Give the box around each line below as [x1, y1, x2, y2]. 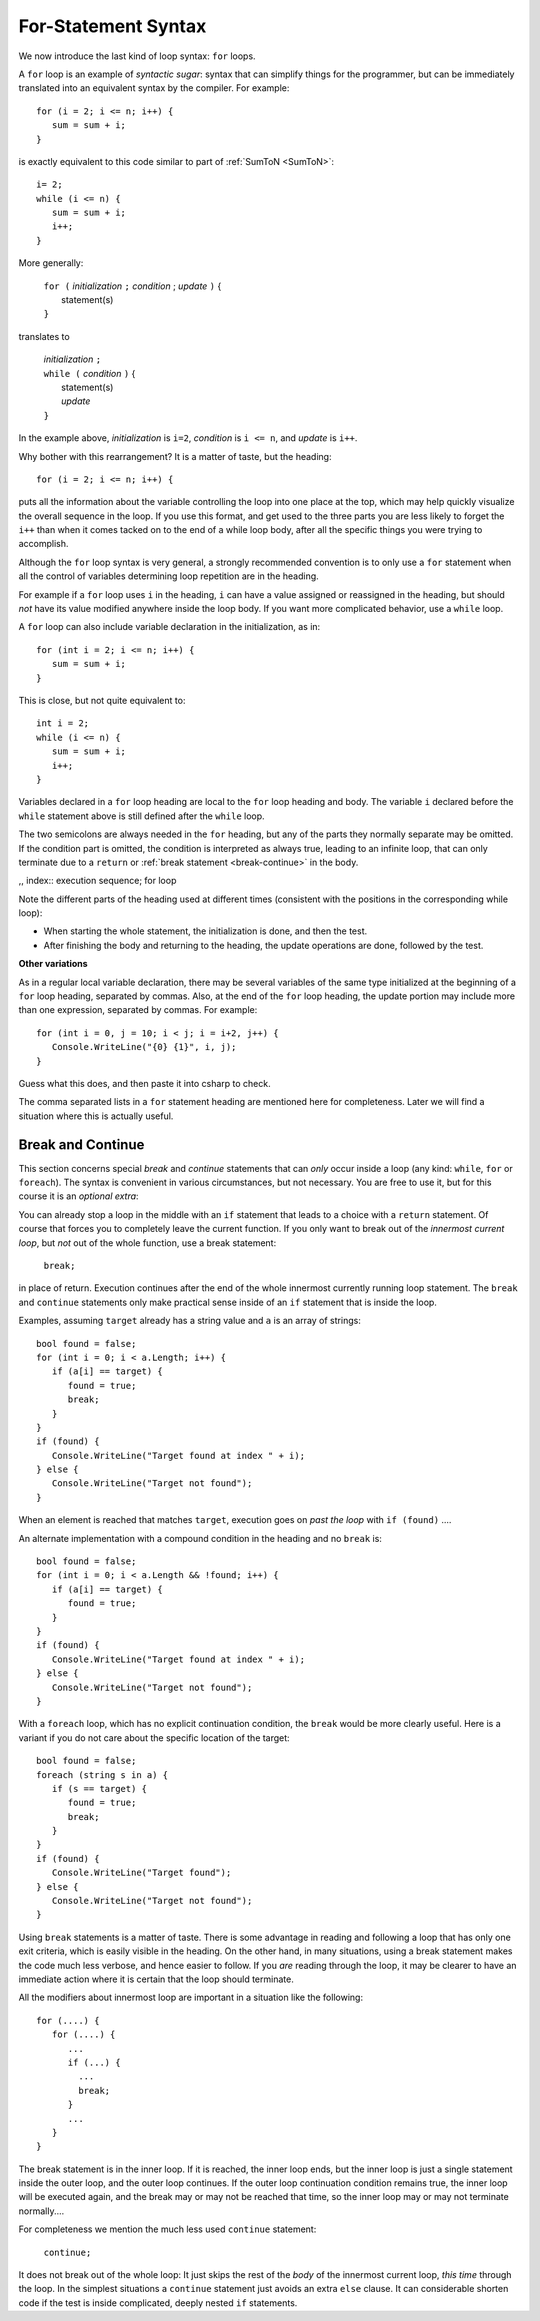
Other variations [18, 958, 89, 970]
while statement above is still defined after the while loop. [18, 810, 265, 822]
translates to [18, 330, 70, 342]
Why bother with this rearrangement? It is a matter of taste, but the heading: [18, 450, 332, 462]
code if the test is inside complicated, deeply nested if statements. [18, 2296, 298, 2309]
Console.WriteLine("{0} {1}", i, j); [51, 1041, 237, 1053]
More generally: [18, 257, 84, 269]
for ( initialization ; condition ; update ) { [43, 280, 222, 292]
